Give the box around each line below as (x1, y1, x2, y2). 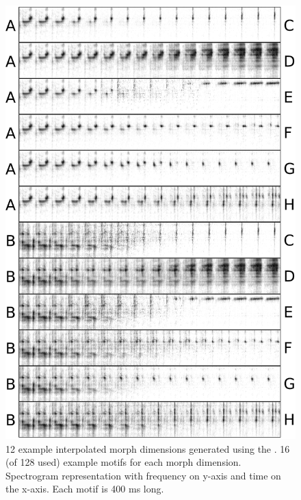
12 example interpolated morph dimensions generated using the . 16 (5, 441, 290, 455)
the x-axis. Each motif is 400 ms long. (5, 482, 164, 496)
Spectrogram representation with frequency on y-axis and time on (5, 468, 281, 482)
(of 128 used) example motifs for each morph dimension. (5, 455, 241, 469)
